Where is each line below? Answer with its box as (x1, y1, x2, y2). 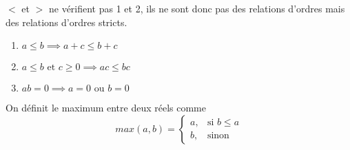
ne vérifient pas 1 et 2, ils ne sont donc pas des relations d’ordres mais (48, 1, 345, 15)
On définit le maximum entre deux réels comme (6, 100, 207, 115)
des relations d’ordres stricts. (6, 14, 127, 29)
